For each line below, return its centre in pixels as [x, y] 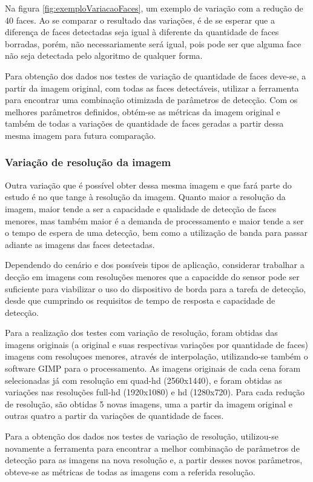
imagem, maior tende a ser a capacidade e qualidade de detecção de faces [141, 208]
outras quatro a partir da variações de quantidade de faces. [114, 416]
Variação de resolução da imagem [88, 162]
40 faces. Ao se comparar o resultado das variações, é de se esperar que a [140, 20]
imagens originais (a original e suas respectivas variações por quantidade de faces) [156, 344]
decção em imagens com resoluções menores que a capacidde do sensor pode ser [152, 276]
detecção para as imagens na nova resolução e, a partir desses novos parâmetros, [154, 460]
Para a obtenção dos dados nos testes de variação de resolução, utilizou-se [142, 436]
